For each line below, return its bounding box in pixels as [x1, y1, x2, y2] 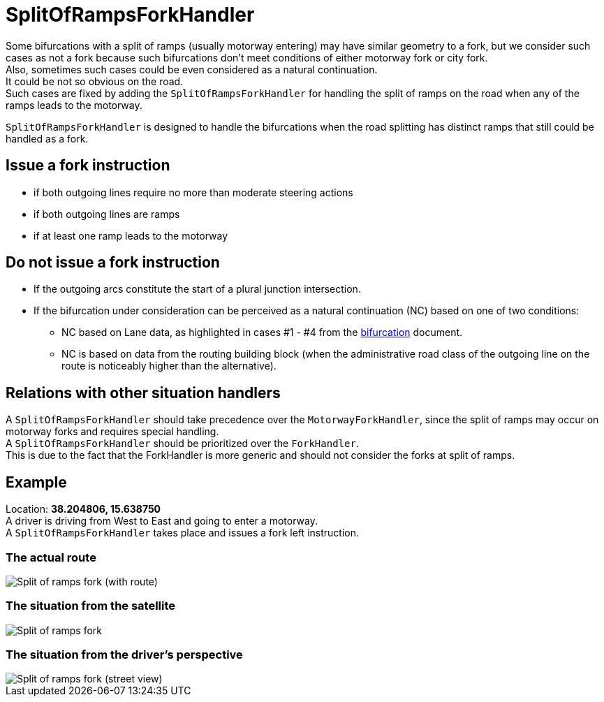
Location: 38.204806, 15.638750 [6, 503, 161, 515]
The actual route [6, 550, 96, 564]
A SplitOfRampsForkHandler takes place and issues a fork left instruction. [6, 527, 359, 539]
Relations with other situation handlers [6, 383, 281, 402]
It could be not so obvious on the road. [6, 75, 184, 87]
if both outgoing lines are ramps [34, 207, 180, 220]
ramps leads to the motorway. [6, 98, 142, 111]
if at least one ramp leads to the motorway [34, 229, 228, 242]
